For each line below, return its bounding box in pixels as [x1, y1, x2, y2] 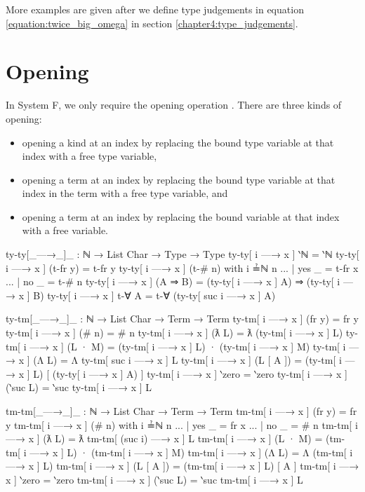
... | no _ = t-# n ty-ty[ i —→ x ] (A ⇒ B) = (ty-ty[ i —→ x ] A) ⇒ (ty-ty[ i [6, 274, 340, 289]
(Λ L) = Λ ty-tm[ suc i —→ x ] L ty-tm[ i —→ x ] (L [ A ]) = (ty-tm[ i [33, 353, 342, 367]
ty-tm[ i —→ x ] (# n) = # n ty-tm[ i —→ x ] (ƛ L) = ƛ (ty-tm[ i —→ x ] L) [6, 325, 343, 340]
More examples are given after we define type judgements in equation [6, 2, 304, 16]
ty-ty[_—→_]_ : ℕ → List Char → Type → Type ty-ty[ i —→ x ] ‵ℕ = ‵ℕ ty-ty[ [6, 247, 359, 261]
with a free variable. [22, 223, 108, 238]
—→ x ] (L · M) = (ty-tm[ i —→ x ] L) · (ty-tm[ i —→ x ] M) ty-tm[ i [29, 339, 346, 353]
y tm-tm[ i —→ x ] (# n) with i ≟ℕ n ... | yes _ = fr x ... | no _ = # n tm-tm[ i [6, 417, 358, 432]
